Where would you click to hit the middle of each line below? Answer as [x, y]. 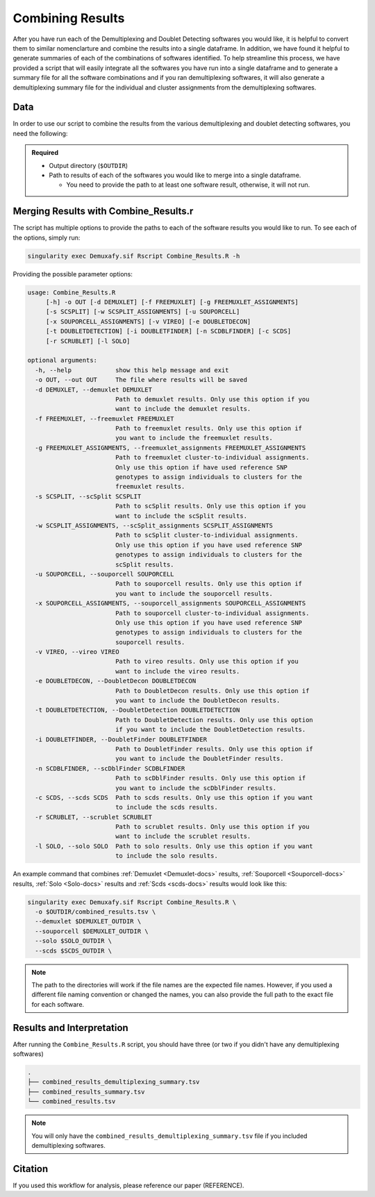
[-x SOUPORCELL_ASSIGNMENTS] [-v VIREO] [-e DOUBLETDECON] [148, 321]
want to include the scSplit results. [181, 516]
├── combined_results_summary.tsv [86, 1091]
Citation [31, 1169]
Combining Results [69, 18]
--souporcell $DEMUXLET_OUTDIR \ [92, 931]
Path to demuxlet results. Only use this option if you [212, 399]
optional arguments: [62, 360]
